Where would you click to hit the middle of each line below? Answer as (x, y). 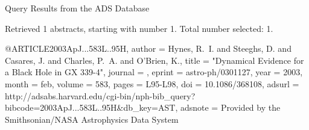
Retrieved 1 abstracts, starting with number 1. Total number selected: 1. (139, 28)
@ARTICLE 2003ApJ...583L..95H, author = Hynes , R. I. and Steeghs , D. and (148, 48)
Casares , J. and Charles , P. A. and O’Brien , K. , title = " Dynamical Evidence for (154, 60)
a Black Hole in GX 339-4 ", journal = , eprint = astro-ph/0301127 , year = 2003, (154, 72)
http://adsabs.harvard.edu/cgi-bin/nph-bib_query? (100, 95)
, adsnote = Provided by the (228, 107)
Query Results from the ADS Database (77, 8)
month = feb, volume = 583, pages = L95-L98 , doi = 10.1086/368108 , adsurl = (152, 83)
